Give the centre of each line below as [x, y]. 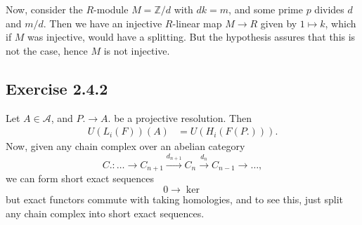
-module [111, 9]
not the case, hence [47, 50]
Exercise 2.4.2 [57, 88]
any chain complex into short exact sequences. [105, 213]
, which [341, 23]
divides [329, 9]
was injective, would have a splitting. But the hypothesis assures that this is [192, 37]
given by [279, 23]
